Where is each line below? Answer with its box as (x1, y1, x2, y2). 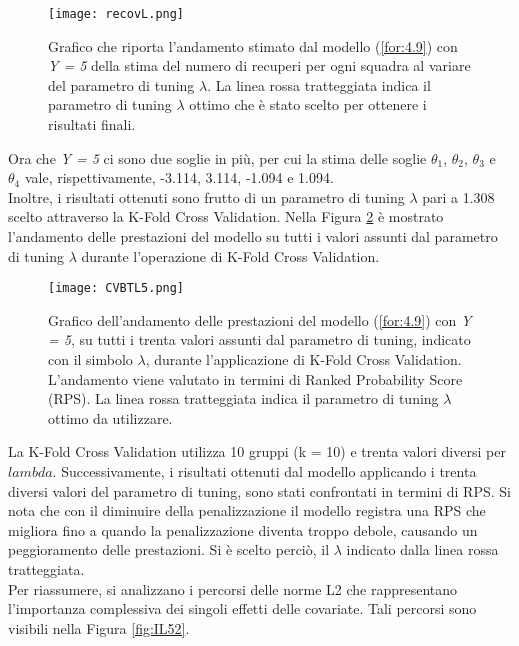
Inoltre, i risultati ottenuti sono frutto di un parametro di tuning (8, 186, 405, 207)
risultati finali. (48, 114, 136, 135)
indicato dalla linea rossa (346, 539, 499, 560)
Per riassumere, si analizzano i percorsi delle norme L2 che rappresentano (8, 578, 458, 599)
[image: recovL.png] (48, 7, 185, 21)
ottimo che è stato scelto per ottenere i (189, 94, 427, 115)
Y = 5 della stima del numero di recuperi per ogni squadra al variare (48, 55, 471, 76)
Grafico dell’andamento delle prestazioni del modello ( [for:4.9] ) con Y (48, 309, 472, 330)
